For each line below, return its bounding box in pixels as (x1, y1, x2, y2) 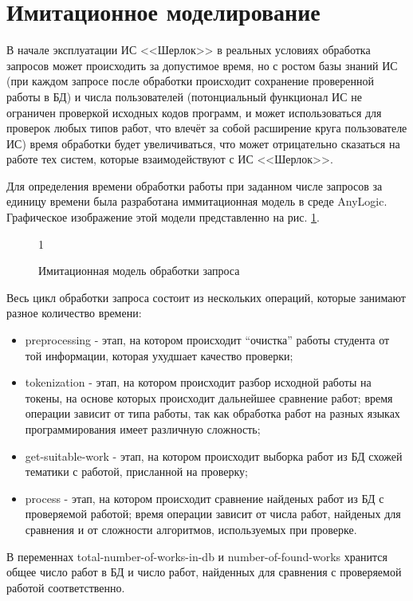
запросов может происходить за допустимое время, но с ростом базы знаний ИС (6, 57, 398, 73)
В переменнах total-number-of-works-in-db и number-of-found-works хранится (6, 548, 387, 564)
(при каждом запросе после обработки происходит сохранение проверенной (6, 73, 374, 89)
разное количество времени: (6, 304, 142, 321)
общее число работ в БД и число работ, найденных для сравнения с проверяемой (6, 564, 402, 580)
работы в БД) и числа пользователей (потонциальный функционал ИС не (6, 88, 362, 104)
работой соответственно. (6, 579, 125, 595)
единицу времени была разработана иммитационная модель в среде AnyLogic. (6, 193, 387, 210)
